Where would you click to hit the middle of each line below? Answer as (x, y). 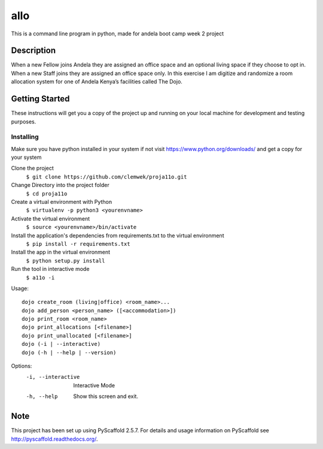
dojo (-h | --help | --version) (69, 352)
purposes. (24, 121)
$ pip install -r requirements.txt (78, 244)
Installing (25, 137)
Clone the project (32, 168)
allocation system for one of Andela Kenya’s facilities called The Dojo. (97, 82)
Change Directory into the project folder (60, 185)
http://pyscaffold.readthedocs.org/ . (54, 439)
